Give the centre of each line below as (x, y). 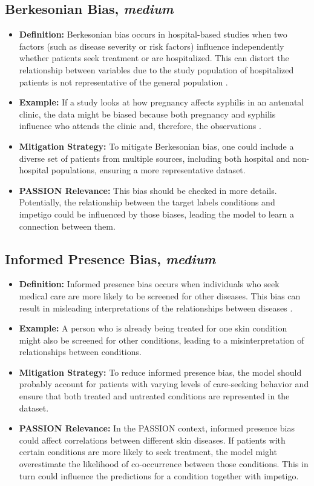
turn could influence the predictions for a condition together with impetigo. (159, 475)
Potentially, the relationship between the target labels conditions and (147, 202)
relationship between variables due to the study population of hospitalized (156, 69)
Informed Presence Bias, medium (110, 258)
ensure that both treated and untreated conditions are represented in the (154, 396)
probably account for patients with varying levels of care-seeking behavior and (164, 384)
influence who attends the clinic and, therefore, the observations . (140, 126)
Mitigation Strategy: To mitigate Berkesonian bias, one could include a (156, 146)
